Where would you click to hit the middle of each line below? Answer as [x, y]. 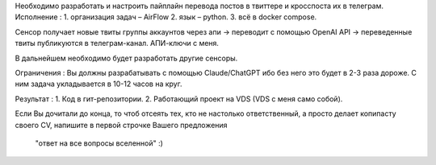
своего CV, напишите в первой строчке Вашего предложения [121, 125]
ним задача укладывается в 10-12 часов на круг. [99, 84]
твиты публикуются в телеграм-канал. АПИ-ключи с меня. [117, 43]
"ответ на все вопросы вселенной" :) [99, 143]
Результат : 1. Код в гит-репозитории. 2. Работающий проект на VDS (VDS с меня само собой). [179, 99]
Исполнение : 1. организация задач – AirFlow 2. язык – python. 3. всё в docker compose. [166, 17]
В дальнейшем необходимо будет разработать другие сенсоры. [126, 58]
